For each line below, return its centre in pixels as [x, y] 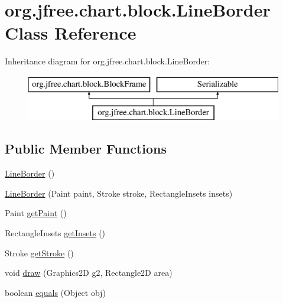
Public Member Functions [86, 149]
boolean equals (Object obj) [55, 292]
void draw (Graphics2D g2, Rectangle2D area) [89, 273]
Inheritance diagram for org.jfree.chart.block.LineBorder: [108, 61]
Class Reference [71, 33]
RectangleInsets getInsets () [55, 233]
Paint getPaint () [36, 213]
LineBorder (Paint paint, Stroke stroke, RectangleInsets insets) [119, 193]
